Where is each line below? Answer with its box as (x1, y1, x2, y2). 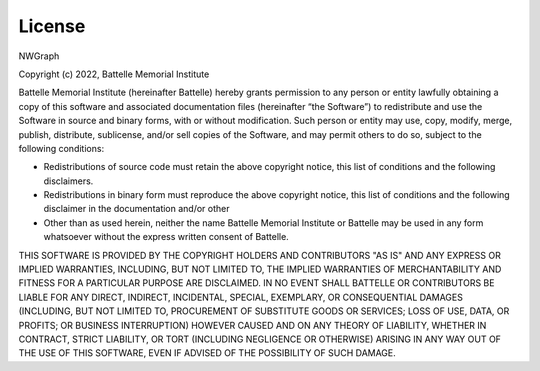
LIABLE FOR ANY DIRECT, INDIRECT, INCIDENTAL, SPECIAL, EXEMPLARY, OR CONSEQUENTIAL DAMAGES (18, 291, 464, 303)
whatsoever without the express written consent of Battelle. (43, 231, 289, 243)
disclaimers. (43, 175, 94, 187)
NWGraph (18, 50, 60, 62)
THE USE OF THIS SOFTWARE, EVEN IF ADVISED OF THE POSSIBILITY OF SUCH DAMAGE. (18, 347, 397, 359)
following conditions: (18, 142, 105, 154)
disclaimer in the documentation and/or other (43, 203, 230, 215)
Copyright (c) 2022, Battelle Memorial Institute (18, 68, 210, 80)
